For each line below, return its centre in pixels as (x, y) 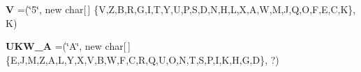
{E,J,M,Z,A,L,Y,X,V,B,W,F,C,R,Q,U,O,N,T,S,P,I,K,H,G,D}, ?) (142, 59)
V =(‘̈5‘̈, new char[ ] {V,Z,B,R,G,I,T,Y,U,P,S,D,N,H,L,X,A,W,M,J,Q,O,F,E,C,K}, (181, 9)
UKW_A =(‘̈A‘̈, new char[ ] (68, 46)
